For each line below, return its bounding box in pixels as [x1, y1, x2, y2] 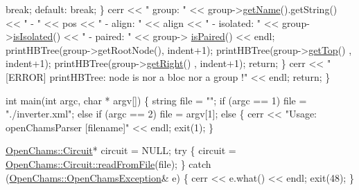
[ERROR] [6, 69, 46, 84]
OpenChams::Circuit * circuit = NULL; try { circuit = [6, 143, 236, 158]
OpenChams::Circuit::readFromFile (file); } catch [6, 156, 211, 171]
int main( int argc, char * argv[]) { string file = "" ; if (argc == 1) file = [6, 93, 307, 107]
